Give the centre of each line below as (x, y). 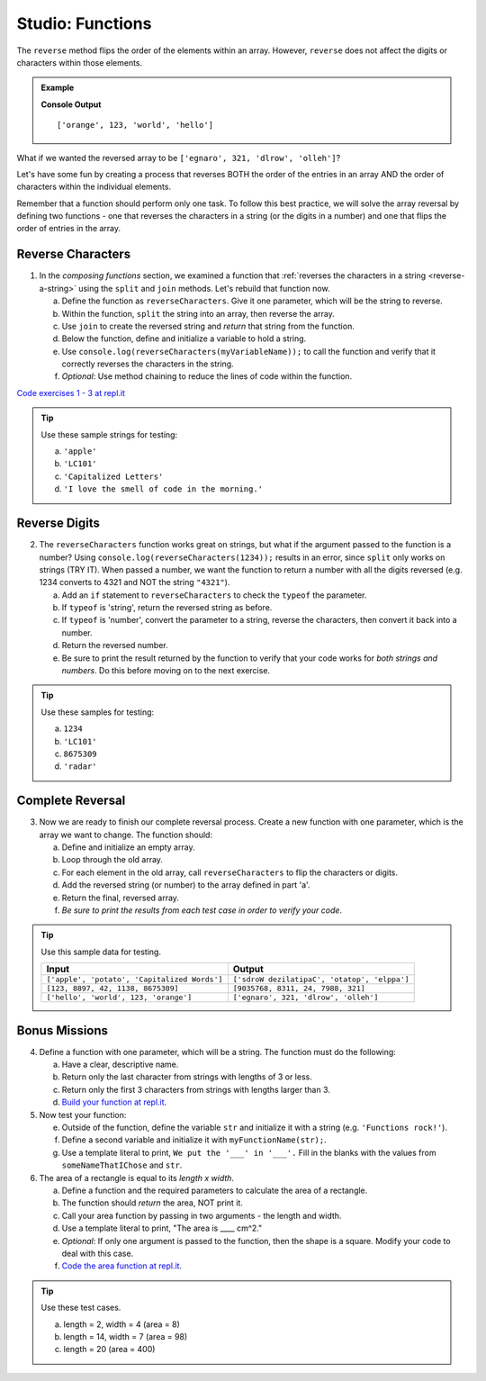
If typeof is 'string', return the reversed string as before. (167, 608)
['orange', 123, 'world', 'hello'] (135, 125)
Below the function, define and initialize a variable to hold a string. (184, 338)
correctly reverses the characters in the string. (148, 364)
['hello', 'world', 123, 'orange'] (119, 998)
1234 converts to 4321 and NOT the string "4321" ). (135, 582)
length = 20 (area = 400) (109, 1349)
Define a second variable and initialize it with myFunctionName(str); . (194, 1140)
